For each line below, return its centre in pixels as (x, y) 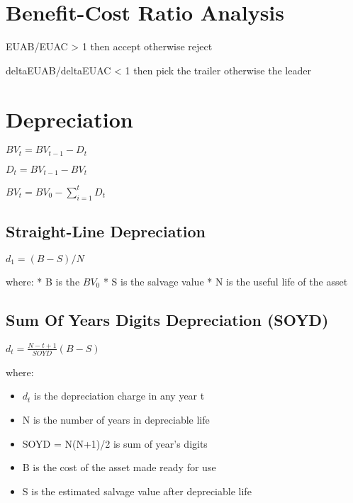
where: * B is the (43, 281)
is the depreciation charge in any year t (119, 396)
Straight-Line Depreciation (106, 231)
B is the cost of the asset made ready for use (119, 467)
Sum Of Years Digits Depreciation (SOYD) (167, 319)
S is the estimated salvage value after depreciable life (137, 491)
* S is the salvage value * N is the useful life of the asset (225, 281)
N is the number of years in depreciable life (116, 419)
